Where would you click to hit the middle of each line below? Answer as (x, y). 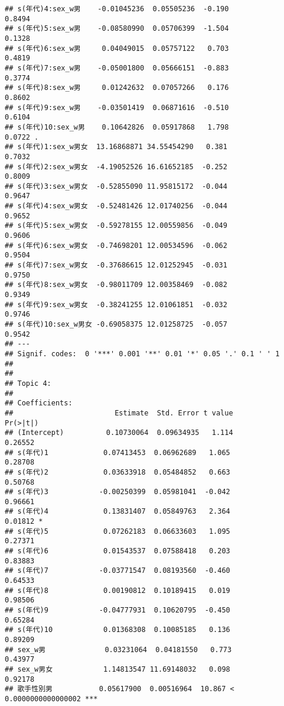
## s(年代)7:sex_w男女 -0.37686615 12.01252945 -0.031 (116, 265)
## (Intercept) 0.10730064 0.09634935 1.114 (119, 433)
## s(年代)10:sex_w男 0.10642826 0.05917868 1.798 (117, 127)
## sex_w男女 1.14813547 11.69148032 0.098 (117, 669)
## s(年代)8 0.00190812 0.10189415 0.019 (117, 590)
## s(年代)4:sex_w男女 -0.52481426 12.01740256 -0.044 (116, 206)
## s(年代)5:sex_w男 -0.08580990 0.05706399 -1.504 (117, 29)
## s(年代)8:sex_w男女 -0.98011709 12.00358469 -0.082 (116, 285)
